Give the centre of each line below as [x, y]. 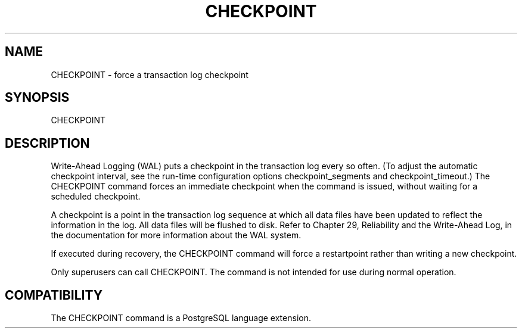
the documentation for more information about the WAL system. [176, 235]
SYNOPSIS [37, 98]
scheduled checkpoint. [96, 197]
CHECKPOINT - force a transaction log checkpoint [150, 74]
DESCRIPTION [47, 143]
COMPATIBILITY [54, 295]
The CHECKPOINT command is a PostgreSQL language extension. [181, 318]
